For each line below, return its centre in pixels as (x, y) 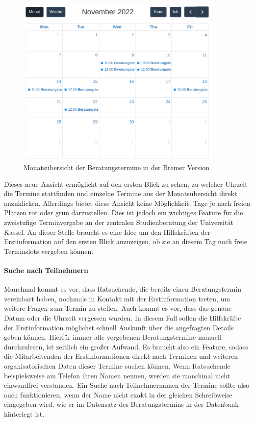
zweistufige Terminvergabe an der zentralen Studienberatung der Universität (119, 222)
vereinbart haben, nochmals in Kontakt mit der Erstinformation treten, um (117, 298)
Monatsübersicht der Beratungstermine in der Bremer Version (117, 167)
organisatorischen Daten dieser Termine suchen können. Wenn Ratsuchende (117, 365)
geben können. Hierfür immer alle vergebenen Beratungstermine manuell (113, 337)
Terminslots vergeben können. (49, 251)
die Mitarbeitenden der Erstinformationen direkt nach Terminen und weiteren (121, 356)
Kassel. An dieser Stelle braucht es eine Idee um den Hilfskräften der (107, 232)
